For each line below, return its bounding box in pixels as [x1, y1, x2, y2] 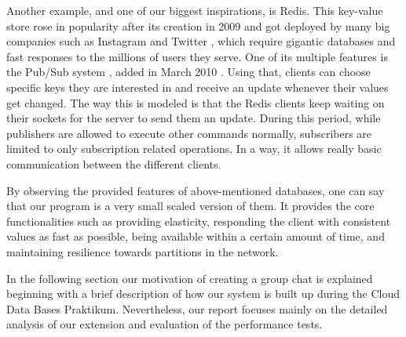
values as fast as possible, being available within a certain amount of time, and [6, 228, 385, 245]
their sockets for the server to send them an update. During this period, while [6, 110, 381, 126]
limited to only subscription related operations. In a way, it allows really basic [6, 140, 382, 157]
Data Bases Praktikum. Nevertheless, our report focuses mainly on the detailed [6, 300, 388, 317]
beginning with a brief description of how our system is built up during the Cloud [6, 285, 401, 302]
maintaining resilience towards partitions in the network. [6, 243, 279, 259]
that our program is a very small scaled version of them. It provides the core [6, 197, 375, 214]
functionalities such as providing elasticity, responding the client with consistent [6, 212, 391, 229]
